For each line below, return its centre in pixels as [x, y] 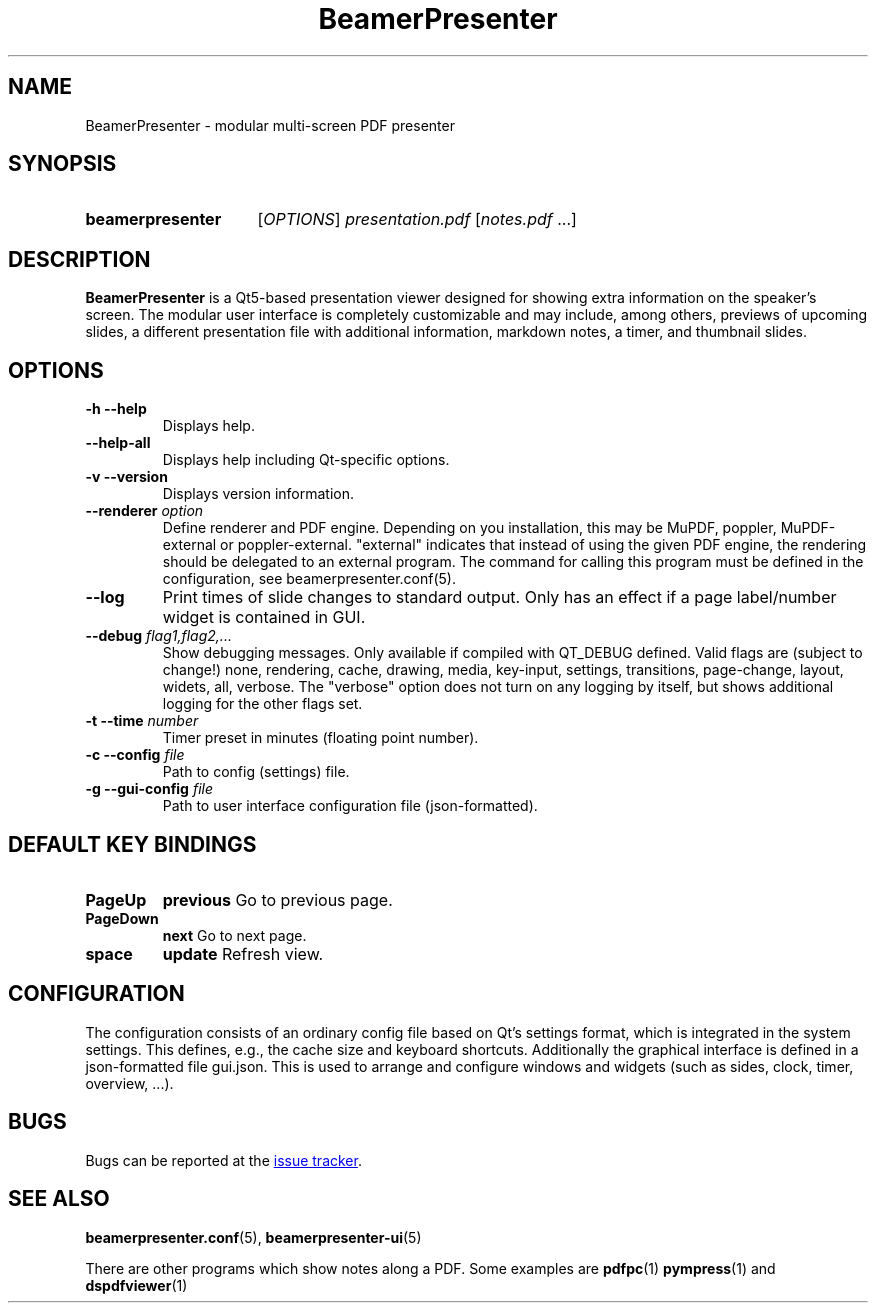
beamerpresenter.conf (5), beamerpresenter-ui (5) [253, 1237]
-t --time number [142, 721]
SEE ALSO [59, 1199]
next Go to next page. [234, 935]
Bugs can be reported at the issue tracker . [223, 1160]
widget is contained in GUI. [264, 617]
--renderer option [144, 511]
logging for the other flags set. [262, 704]
